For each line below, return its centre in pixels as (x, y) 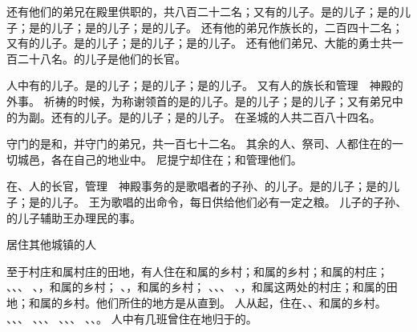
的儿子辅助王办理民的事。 (74, 217)
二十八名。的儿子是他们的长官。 (101, 58)
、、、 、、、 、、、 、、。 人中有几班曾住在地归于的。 (132, 318)
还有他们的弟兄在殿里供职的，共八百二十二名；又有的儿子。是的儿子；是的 (203, 11)
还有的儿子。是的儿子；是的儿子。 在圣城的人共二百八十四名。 (216, 116)
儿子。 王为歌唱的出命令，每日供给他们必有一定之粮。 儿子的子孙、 (229, 201)
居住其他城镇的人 (51, 244)
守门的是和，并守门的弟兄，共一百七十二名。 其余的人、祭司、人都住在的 (199, 144)
